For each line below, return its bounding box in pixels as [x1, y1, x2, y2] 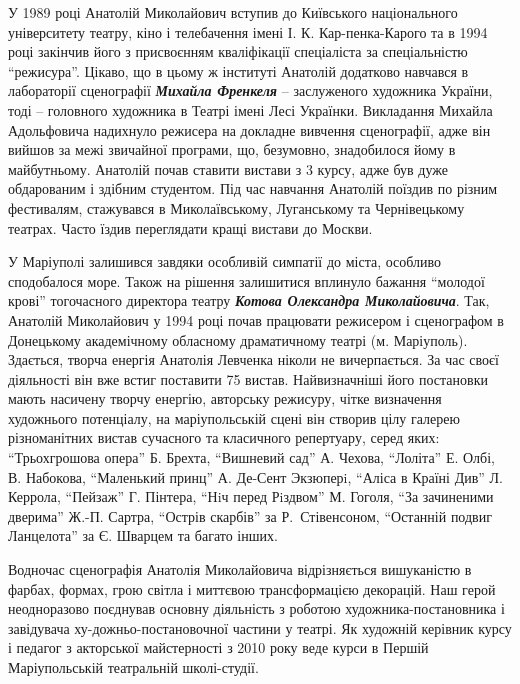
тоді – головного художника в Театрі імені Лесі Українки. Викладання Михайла [8, 99, 493, 120]
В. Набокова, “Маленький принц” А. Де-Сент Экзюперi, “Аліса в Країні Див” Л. [8, 466, 503, 487]
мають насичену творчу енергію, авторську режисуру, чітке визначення [8, 388, 442, 409]
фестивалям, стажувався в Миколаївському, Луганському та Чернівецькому [8, 197, 465, 218]
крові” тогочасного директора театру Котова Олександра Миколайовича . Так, [8, 290, 490, 311]
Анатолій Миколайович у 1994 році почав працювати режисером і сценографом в [8, 309, 504, 330]
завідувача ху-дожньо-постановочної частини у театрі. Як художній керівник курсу [8, 617, 512, 638]
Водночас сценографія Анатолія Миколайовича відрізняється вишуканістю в [8, 559, 472, 580]
